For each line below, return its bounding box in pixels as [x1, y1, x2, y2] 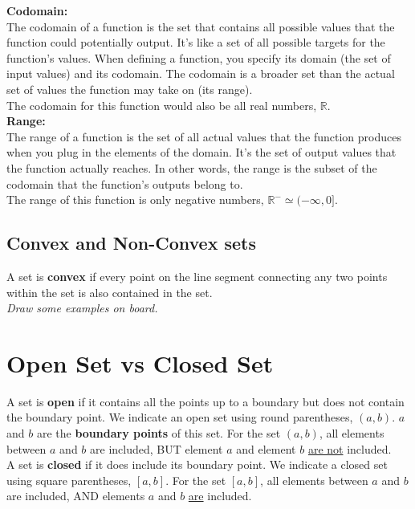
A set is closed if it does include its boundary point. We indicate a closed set [6, 456, 388, 473]
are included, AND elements [6, 487, 145, 504]
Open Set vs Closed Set [6, 346, 274, 379]
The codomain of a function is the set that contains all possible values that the [6, 18, 395, 35]
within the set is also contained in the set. [6, 283, 213, 300]
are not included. [307, 440, 392, 457]
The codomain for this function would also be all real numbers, [6, 96, 317, 113]
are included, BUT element [90, 440, 223, 457]
